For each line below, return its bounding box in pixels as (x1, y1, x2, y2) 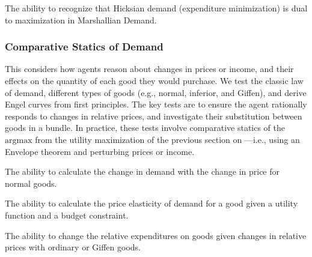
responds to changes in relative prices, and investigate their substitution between (5, 109, 302, 122)
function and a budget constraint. (5, 208, 129, 221)
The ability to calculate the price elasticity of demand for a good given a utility (5, 197, 298, 210)
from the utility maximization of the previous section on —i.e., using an (35, 133, 300, 145)
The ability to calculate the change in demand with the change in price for (5, 165, 280, 178)
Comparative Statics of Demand (5, 39, 164, 54)
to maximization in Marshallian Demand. (5, 13, 157, 26)
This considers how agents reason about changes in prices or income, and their (5, 62, 294, 75)
